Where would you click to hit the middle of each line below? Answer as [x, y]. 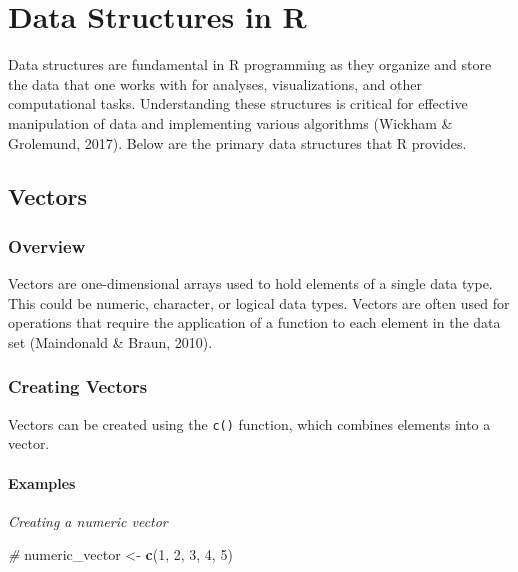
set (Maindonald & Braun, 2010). [110, 341]
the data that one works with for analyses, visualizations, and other [215, 83]
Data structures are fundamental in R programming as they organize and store [250, 64]
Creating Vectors [78, 386]
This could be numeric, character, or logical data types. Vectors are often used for [259, 302]
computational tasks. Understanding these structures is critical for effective [238, 103]
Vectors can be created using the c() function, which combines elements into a [249, 423]
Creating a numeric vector [88, 520]
